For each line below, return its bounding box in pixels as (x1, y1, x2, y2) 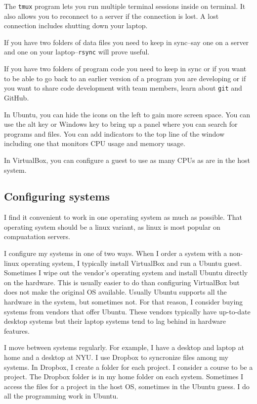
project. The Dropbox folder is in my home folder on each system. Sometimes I (4, 371, 244, 382)
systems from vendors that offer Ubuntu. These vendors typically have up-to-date (4, 306, 251, 316)
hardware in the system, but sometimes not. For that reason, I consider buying (4, 297, 243, 307)
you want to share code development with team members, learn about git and (4, 83, 242, 93)
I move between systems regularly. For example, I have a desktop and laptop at (4, 342, 244, 353)
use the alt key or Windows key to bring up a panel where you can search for (4, 119, 238, 129)
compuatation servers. (4, 231, 71, 242)
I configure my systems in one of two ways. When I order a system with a (4, 248, 227, 258)
